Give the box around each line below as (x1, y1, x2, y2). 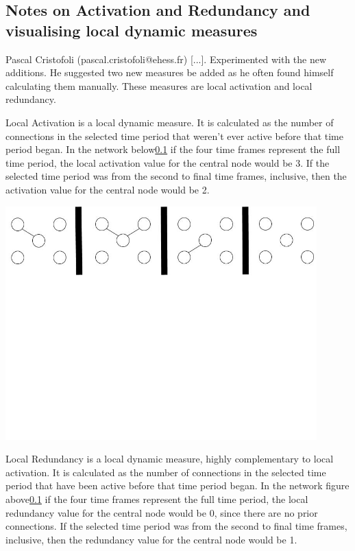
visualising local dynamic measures (5, 19, 258, 40)
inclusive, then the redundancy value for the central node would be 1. (5, 532, 297, 546)
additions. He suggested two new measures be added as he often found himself (5, 65, 334, 80)
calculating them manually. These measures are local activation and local (5, 78, 313, 93)
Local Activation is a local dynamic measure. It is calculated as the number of (5, 115, 334, 129)
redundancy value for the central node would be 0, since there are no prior (5, 505, 318, 519)
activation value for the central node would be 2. (5, 182, 210, 196)
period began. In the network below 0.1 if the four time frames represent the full (5, 142, 341, 156)
